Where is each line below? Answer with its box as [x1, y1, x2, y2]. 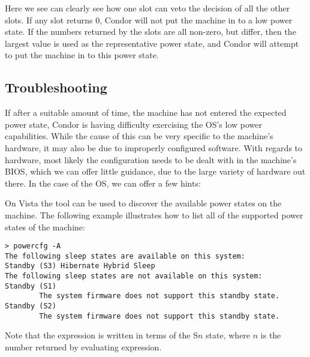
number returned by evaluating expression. [5, 340, 162, 353]
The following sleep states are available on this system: [5, 251, 245, 260]
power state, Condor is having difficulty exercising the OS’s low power [5, 118, 263, 130]
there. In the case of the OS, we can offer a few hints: [5, 176, 201, 189]
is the [260, 329, 281, 341]
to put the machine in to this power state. [5, 49, 159, 61]
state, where [206, 329, 251, 341]
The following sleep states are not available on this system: [5, 272, 263, 281]
